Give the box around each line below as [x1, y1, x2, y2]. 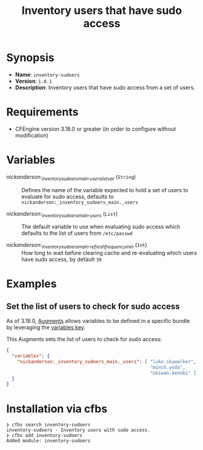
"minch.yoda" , [150, 364, 186, 370]
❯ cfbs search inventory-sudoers [6, 422, 91, 428]
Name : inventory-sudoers [15, 71, 80, 78]
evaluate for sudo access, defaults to [21, 193, 114, 200]
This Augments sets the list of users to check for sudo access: [6, 336, 162, 343]
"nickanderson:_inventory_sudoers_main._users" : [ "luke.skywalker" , [17, 358, 197, 365]
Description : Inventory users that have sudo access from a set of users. [15, 83, 196, 91]
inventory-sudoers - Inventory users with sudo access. [6, 427, 150, 434]
